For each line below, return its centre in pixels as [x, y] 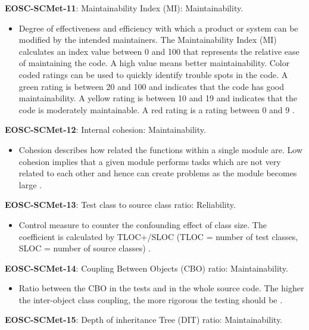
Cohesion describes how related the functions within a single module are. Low [161, 149]
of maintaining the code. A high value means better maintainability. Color [154, 63]
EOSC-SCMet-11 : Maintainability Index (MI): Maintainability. [124, 8]
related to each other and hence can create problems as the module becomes [158, 173]
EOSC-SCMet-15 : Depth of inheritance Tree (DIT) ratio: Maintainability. [144, 320]
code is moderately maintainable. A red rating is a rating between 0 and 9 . [157, 109]
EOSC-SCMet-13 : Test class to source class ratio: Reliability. [120, 205]
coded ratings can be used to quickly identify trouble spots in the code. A [153, 74]
